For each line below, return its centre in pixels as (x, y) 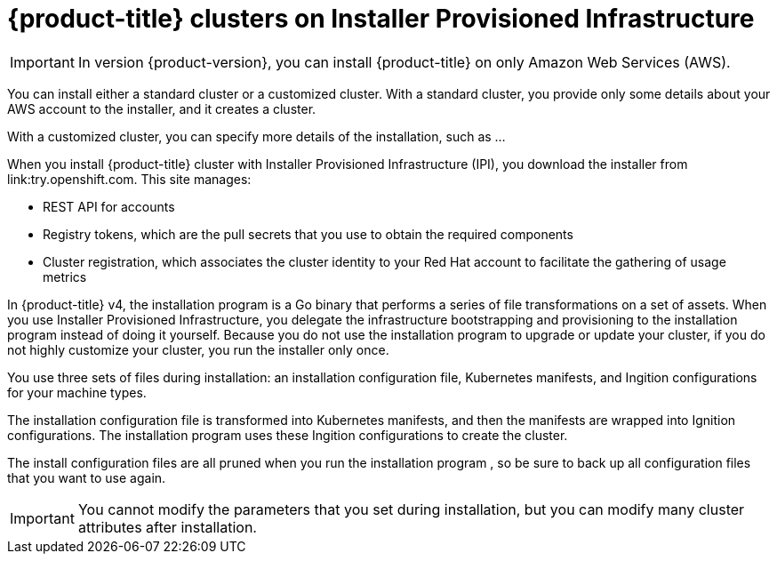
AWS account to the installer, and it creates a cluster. (162, 108)
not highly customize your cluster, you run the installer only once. (198, 349)
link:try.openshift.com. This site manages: (129, 179)
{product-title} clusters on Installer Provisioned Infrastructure (381, 19)
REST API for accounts (109, 206)
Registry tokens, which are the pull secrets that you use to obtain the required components (308, 234)
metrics (65, 276)
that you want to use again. (87, 477)
